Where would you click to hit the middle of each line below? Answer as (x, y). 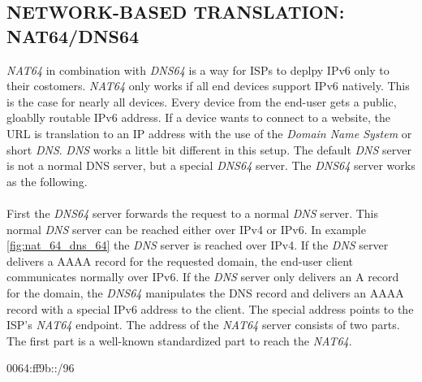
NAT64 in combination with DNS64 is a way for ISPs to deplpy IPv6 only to (198, 69)
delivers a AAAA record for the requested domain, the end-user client (180, 260)
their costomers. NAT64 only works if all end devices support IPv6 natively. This (208, 86)
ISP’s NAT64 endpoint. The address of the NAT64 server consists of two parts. (203, 325)
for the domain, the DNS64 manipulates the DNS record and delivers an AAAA (205, 292)
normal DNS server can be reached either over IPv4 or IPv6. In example (186, 229)
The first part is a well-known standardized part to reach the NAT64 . (179, 340)
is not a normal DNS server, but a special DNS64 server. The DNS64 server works (211, 165)
